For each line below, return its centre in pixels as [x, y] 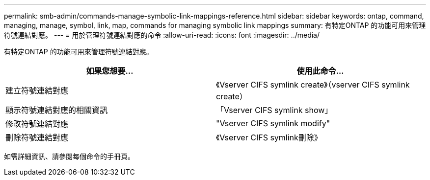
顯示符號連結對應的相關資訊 [57, 110]
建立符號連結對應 [37, 90]
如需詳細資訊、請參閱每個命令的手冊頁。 [69, 156]
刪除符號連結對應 [37, 137]
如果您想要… [110, 71]
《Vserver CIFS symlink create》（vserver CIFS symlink [313, 85]
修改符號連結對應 [37, 124]
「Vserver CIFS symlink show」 [274, 110]
